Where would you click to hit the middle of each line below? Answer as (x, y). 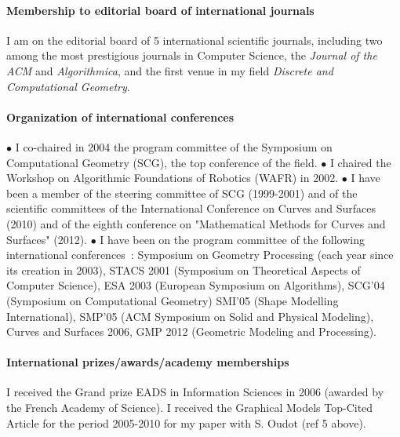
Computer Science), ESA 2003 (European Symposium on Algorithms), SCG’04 (196, 285)
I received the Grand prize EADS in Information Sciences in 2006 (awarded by (195, 392)
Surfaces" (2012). (47, 239)
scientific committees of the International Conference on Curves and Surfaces (191, 208)
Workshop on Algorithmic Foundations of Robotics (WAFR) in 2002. (173, 178)
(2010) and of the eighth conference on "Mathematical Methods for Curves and (196, 223)
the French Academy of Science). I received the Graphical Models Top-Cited (190, 408)
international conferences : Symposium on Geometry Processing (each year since (200, 255)
